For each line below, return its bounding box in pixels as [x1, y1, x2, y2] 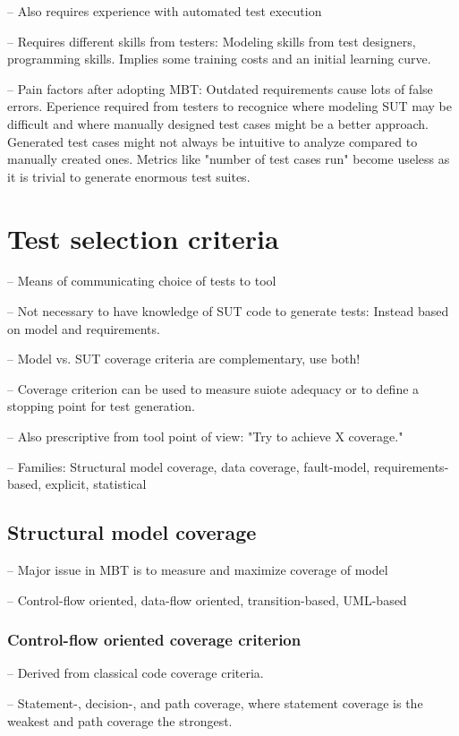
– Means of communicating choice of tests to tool [7, 271, 276, 290]
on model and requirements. [7, 319, 160, 338]
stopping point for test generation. [7, 397, 195, 415]
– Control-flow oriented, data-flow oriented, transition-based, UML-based [7, 590, 407, 609]
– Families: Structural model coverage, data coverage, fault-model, [7, 457, 370, 475]
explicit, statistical [45, 475, 147, 493]
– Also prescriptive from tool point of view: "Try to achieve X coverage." [7, 427, 404, 446]
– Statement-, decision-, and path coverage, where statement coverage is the [7, 694, 423, 713]
